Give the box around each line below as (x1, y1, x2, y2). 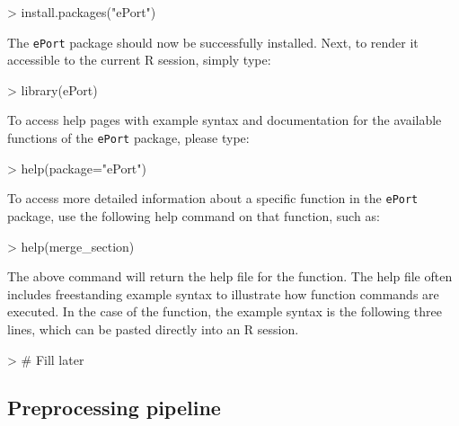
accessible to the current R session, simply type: (7, 50, 271, 69)
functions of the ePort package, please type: (7, 129, 250, 147)
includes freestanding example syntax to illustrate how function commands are (7, 284, 439, 303)
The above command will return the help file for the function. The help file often (7, 267, 453, 286)
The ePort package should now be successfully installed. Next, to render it (7, 32, 419, 51)
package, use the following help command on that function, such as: (7, 206, 380, 225)
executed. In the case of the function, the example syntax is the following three (7, 302, 443, 321)
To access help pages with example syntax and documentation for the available (7, 111, 442, 129)
